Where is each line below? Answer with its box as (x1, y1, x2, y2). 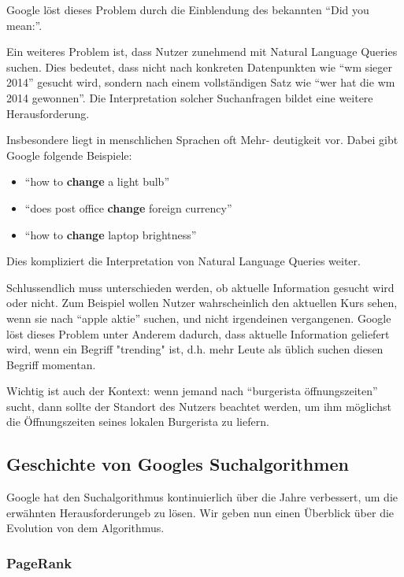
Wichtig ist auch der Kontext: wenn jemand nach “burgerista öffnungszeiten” (6, 383, 378, 399)
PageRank (6, 553, 72, 572)
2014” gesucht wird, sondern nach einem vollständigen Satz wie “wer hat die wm (6, 74, 395, 91)
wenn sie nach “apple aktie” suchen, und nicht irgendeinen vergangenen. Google (6, 309, 391, 326)
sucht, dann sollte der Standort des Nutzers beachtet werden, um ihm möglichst (6, 398, 391, 414)
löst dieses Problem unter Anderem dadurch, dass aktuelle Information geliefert (6, 325, 390, 342)
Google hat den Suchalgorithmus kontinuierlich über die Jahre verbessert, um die (6, 489, 398, 505)
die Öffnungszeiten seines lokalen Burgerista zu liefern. (6, 413, 269, 430)
